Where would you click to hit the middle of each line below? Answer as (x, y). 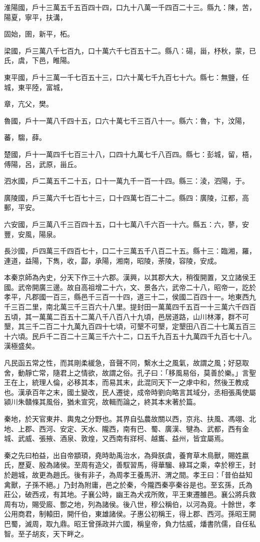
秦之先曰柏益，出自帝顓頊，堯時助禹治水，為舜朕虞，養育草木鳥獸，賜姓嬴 (126, 455)
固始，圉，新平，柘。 (39, 34)
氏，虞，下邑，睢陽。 (39, 60)
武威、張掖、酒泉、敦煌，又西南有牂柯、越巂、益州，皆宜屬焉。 (123, 438)
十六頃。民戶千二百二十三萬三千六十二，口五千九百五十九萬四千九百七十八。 (130, 336)
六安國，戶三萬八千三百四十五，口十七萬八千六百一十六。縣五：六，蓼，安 (126, 224)
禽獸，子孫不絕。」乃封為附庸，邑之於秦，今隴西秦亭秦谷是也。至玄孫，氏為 (128, 484)
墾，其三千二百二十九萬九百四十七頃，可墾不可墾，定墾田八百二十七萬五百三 (130, 326)
